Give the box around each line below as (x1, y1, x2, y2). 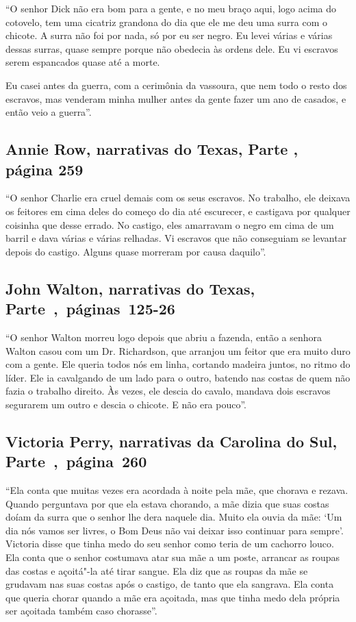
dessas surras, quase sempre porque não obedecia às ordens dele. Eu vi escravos (5, 41, 338, 55)
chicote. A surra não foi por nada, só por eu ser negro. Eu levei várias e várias (5, 28, 333, 42)
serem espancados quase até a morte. (5, 55, 160, 69)
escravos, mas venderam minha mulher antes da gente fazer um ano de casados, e (5, 91, 346, 105)
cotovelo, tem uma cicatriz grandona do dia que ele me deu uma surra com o (5, 14, 327, 29)
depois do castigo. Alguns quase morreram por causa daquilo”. (5, 244, 266, 258)
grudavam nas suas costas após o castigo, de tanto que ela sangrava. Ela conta (5, 577, 334, 591)
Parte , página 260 (5, 451, 147, 472)
